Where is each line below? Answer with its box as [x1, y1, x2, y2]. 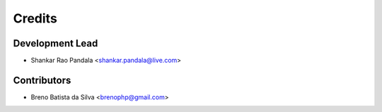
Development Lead [13, 37, 98, 49]
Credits [13, 11, 58, 26]
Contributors [13, 74, 71, 86]
